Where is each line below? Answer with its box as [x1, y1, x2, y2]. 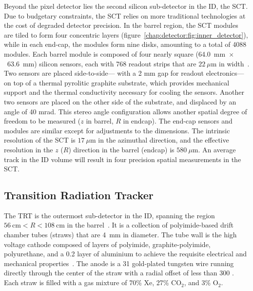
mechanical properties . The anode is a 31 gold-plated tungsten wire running [4, 258, 234, 268]
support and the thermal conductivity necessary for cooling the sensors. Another [4, 87, 245, 97]
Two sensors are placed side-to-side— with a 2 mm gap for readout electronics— [4, 68, 244, 78]
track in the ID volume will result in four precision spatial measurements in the [4, 154, 241, 164]
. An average [198, 144, 236, 154]
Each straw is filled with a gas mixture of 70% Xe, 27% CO [4, 277, 182, 288]
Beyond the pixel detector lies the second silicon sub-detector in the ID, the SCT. [4, 1, 248, 11]
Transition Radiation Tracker [4, 187, 154, 203]
